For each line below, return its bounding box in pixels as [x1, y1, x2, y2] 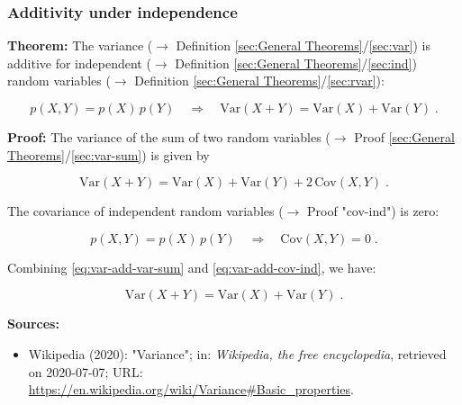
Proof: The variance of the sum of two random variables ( [7, 128, 331, 146]
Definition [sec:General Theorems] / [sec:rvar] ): [134, 71, 385, 90]
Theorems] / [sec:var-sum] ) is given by [7, 145, 210, 164]
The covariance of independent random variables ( [7, 202, 284, 220]
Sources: [7, 314, 59, 333]
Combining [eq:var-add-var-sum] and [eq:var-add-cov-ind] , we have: [7, 257, 376, 276]
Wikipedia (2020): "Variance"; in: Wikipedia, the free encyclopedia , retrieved [28, 344, 447, 363]
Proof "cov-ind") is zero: [307, 202, 439, 220]
